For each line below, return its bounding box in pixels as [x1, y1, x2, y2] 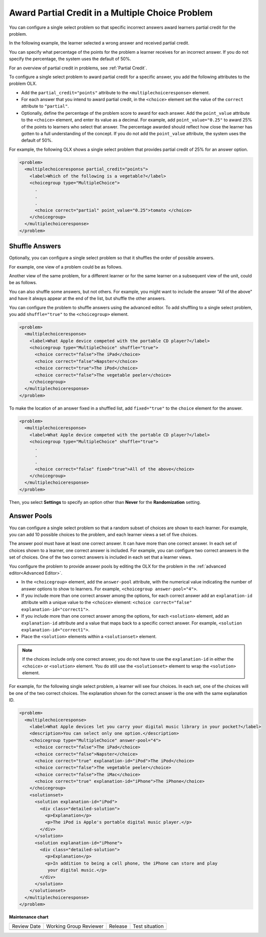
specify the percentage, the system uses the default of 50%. [9, 56, 131, 62]
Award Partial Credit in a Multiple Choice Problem [9, 7, 213, 18]
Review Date [12, 923, 41, 930]
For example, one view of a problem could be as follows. [9, 264, 123, 270]
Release [109, 923, 128, 930]
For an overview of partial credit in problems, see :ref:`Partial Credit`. [9, 65, 147, 71]
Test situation [132, 923, 164, 930]
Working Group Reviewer [46, 923, 104, 930]
